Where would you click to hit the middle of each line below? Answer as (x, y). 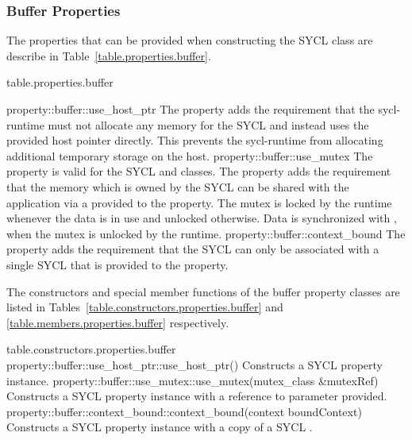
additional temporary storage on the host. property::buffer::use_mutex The (190, 155)
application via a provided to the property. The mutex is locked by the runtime (199, 202)
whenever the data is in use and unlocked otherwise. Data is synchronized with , (202, 218)
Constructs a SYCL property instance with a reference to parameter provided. (197, 396)
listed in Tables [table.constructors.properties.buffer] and (145, 307)
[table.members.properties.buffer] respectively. (118, 322)
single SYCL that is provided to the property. (117, 264)
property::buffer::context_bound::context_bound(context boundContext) (184, 411)
